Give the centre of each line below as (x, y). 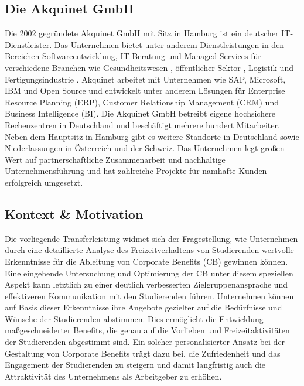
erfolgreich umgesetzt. (44, 182)
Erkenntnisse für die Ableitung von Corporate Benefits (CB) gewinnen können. (146, 261)
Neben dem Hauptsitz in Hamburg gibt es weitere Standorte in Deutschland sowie (152, 136)
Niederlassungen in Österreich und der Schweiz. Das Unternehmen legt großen (145, 148)
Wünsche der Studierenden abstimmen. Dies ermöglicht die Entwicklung (134, 318)
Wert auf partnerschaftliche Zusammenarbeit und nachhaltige (115, 159)
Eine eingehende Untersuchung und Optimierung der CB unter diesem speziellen (149, 273)
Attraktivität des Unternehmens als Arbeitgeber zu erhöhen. (113, 376)
